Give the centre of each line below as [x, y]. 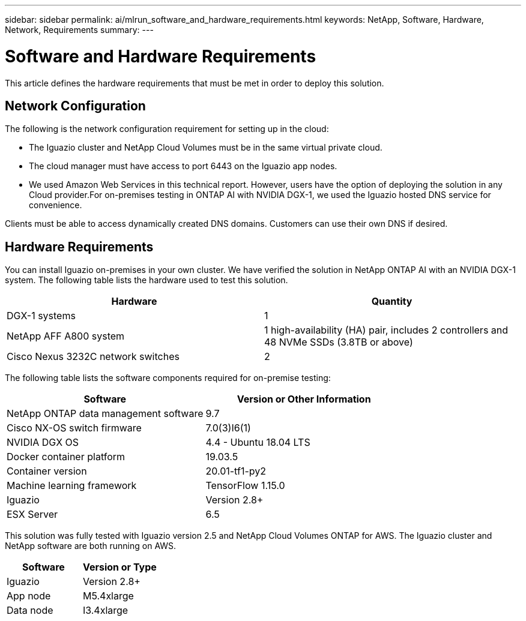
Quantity [392, 301]
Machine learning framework [72, 486]
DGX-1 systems [41, 316]
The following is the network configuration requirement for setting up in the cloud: [167, 129]
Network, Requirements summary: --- [79, 30]
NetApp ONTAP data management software [105, 414]
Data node [30, 610]
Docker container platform [66, 457]
